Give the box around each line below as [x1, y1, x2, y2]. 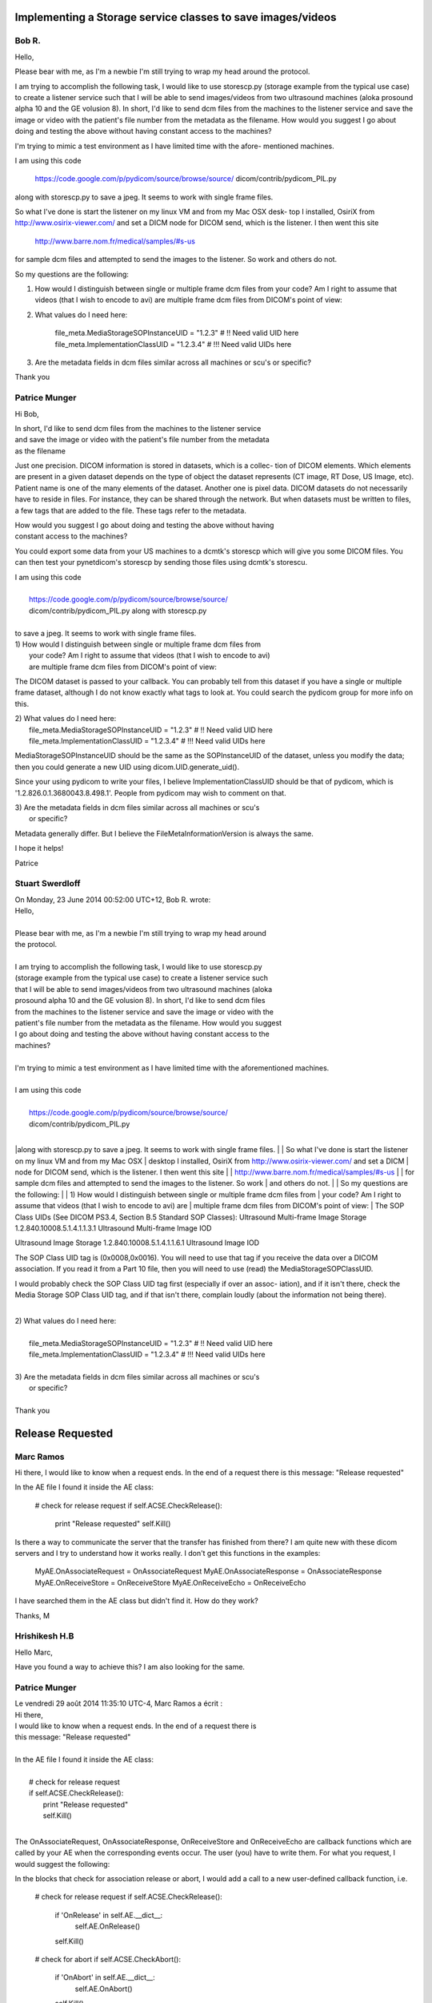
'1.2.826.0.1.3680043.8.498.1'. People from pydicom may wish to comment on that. [14, 788, 287, 797]
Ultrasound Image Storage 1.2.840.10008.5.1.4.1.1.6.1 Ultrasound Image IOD [14, 1238, 260, 1247]
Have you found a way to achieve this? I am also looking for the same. [14, 1662, 246, 1672]
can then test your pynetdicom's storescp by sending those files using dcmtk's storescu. [14, 558, 308, 567]
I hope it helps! [14, 844, 64, 853]
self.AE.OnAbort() [74, 1984, 133, 1993]
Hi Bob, [14, 409, 39, 418]
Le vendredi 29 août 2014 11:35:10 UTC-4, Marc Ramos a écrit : [14, 1699, 223, 1708]
